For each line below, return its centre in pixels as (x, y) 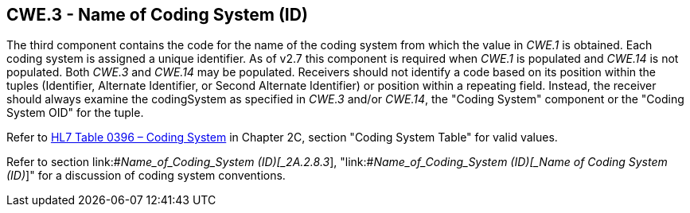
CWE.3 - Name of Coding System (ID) (157, 15)
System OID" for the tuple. (75, 113)
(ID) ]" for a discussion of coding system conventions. (146, 176)
